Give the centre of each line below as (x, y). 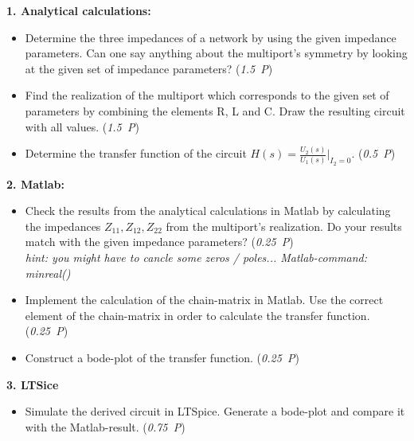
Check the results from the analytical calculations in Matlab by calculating (208, 211)
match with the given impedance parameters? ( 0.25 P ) (159, 242)
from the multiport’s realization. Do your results (284, 226)
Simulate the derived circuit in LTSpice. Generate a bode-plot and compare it (215, 411)
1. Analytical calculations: (79, 10)
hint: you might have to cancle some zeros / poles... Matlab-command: (196, 258)
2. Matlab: (35, 183)
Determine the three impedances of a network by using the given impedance (211, 37)
